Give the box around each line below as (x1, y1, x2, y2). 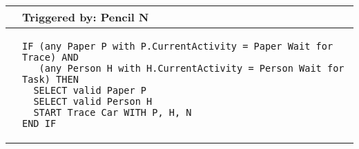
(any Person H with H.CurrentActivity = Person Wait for (39, 63, 345, 74)
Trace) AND (22, 52, 79, 63)
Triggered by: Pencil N (22, 9, 149, 25)
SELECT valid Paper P (33, 85, 147, 96)
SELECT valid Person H (33, 96, 153, 107)
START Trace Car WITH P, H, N (33, 107, 192, 118)
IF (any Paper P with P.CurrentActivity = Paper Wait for (22, 41, 333, 52)
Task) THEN (22, 74, 79, 85)
